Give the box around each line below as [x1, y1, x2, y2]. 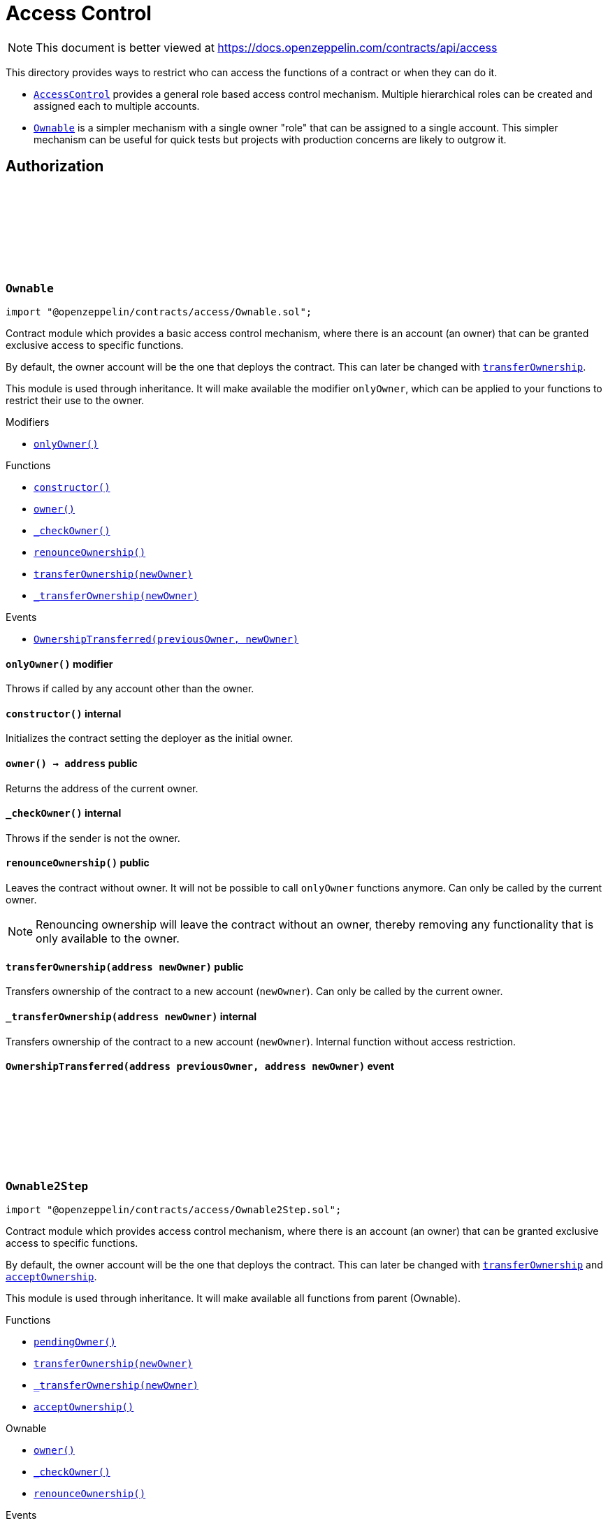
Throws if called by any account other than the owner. [6, 682, 254, 695]
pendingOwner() [34, 1336, 117, 1348]
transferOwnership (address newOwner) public [6, 960, 244, 973]
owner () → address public [6, 757, 138, 770]
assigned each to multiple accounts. [34, 99, 200, 112]
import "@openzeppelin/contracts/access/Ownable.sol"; [6, 306, 312, 317]
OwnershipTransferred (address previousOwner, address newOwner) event [6, 1060, 394, 1073]
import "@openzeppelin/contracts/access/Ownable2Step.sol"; [6, 1204, 342, 1216]
